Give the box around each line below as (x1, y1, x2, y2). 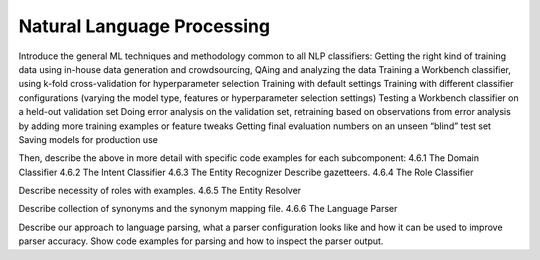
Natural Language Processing (18, 15, 270, 37)
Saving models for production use (18, 133, 159, 145)
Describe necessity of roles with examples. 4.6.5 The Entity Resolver (18, 185, 302, 197)
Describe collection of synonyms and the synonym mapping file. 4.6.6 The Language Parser (18, 203, 398, 215)
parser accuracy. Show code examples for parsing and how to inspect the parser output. (18, 235, 384, 247)
